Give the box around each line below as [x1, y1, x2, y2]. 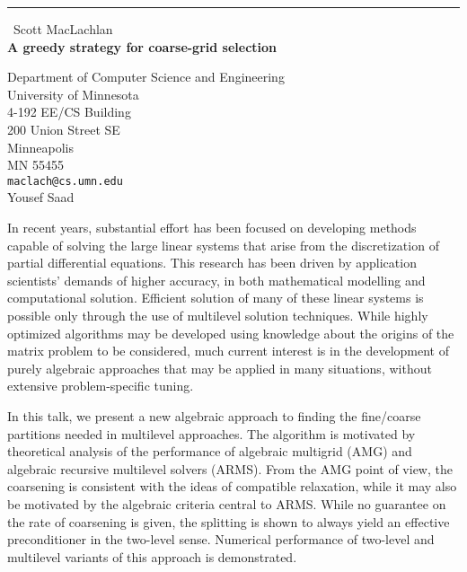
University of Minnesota [7, 84, 139, 103]
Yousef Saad [7, 188, 75, 207]
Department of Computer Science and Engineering [7, 67, 285, 86]
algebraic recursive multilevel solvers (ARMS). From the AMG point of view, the [7, 459, 453, 478]
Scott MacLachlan [13, 20, 113, 38]
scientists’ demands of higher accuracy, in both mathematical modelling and [7, 270, 426, 289]
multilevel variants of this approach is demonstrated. [7, 547, 297, 566]
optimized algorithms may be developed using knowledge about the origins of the [7, 323, 454, 342]
